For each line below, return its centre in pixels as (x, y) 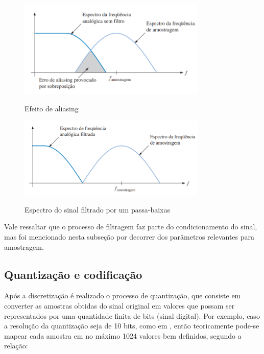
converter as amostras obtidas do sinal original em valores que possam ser (119, 306)
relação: (16, 346)
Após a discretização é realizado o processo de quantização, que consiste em (123, 296)
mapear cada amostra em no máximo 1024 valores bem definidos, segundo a (123, 335)
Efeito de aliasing (52, 108)
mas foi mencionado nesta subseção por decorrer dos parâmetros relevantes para (129, 237)
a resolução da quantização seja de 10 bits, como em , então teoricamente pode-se (132, 326)
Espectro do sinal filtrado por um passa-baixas (97, 209)
